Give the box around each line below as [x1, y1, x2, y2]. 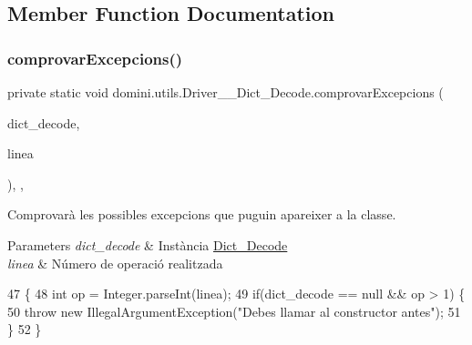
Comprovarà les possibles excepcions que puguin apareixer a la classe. [7, 205, 396, 224]
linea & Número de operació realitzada [7, 253, 223, 272]
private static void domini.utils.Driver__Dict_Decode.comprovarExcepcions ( [7, 83, 444, 101]
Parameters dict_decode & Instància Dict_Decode [7, 235, 288, 254]
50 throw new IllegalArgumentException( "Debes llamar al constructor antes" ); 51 [7, 301, 461, 320]
